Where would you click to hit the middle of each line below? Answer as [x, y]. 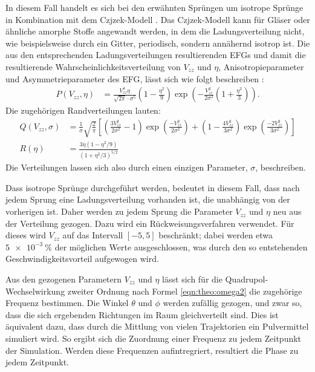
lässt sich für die [192, 279]
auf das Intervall [93, 235]
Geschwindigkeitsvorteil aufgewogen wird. [82, 259]
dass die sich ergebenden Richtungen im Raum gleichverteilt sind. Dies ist [142, 314]
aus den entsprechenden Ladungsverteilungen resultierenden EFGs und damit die [156, 55]
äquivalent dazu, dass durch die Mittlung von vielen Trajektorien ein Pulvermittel [157, 326]
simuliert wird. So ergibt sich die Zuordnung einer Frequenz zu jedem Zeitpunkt [154, 338]
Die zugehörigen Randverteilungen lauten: [83, 110]
